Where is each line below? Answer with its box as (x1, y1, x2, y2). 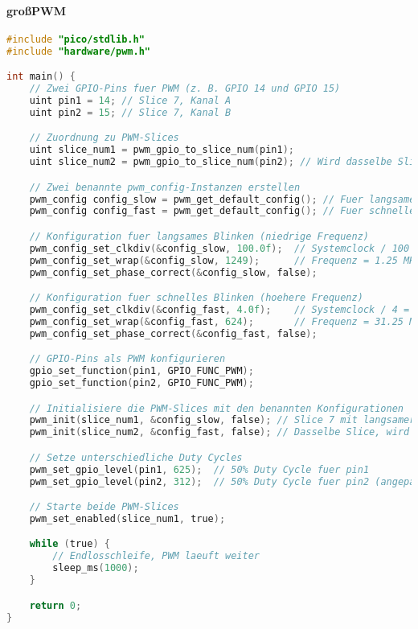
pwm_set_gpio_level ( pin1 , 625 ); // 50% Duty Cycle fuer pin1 (29, 463, 370, 475)
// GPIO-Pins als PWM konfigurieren (29, 353, 226, 365)
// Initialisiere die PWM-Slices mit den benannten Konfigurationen (29, 402, 404, 414)
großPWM (6, 2, 67, 18)
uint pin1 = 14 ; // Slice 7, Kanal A (29, 94, 232, 106)
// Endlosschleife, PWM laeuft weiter (52, 550, 260, 562)
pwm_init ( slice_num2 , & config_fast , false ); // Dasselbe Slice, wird (29, 426, 410, 438)
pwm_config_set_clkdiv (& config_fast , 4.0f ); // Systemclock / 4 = (29, 303, 410, 315)
